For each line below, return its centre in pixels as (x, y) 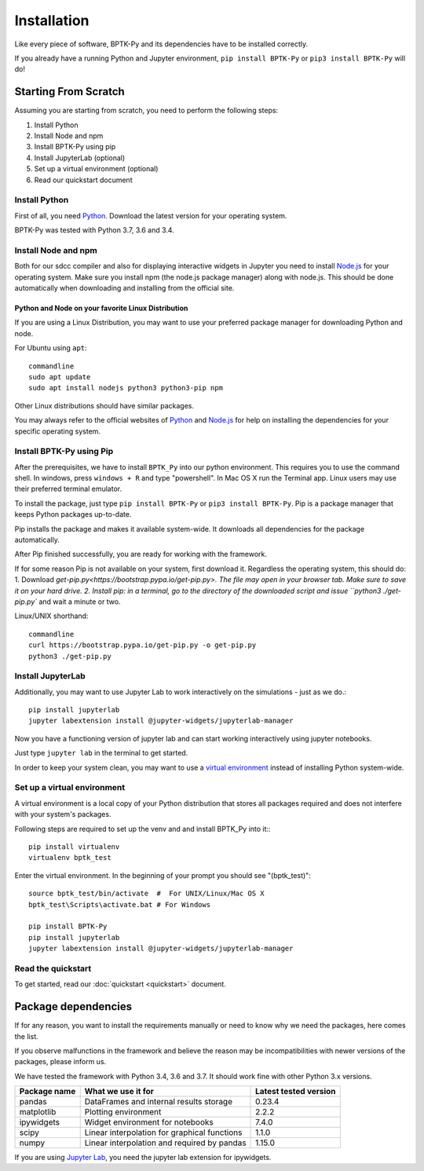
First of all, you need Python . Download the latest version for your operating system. (151, 215)
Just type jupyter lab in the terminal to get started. (101, 753)
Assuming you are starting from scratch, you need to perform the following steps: (146, 111)
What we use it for (119, 1092)
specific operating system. (58, 431)
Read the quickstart (53, 968)
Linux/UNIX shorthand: (51, 616)
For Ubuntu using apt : (51, 348)
